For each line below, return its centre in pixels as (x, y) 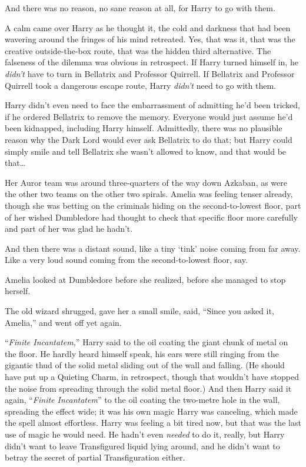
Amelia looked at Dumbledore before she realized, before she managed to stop (145, 279)
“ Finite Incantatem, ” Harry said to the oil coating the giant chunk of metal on (147, 342)
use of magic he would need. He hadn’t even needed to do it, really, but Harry (145, 434)
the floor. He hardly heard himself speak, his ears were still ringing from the (142, 353)
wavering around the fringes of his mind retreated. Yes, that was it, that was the (150, 39)
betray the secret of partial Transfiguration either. (95, 457)
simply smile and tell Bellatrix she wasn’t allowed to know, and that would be (146, 151)
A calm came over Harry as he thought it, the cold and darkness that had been (148, 27)
